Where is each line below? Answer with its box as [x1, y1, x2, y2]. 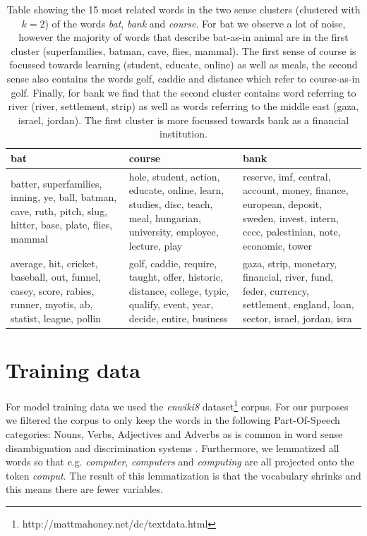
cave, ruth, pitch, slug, [11, 203, 108, 218]
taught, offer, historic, [128, 269, 223, 284]
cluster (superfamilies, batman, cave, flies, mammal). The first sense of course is [11, 43, 356, 58]
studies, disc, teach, [128, 196, 213, 211]
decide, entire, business [128, 310, 228, 325]
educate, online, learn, [128, 183, 224, 197]
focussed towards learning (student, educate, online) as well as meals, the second [9, 57, 358, 72]
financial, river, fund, [243, 269, 334, 284]
